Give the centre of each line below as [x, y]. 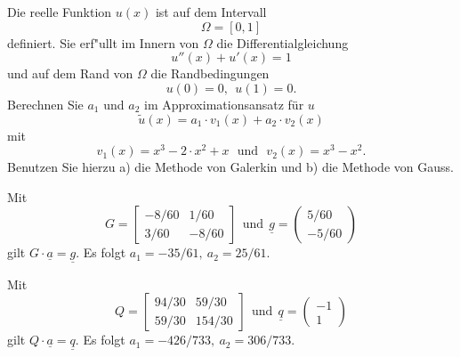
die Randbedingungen [210, 73]
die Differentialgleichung [282, 42]
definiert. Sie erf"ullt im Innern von [103, 42]
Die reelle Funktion [60, 12]
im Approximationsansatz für [224, 104]
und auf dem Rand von [70, 73]
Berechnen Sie [45, 104]
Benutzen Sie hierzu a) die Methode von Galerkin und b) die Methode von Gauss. [230, 167]
